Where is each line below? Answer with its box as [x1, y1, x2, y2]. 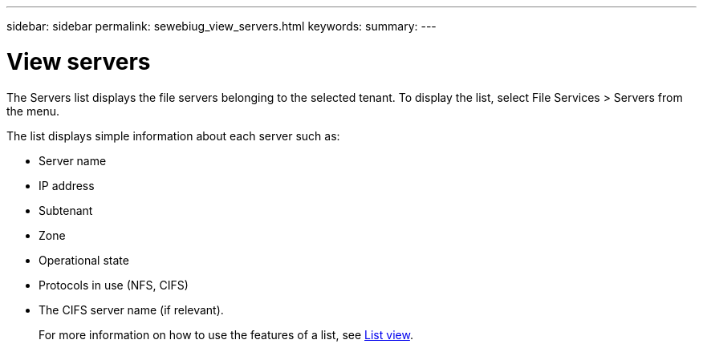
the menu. [6, 103, 59, 118]
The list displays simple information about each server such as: [6, 128, 340, 143]
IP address [39, 178, 95, 192]
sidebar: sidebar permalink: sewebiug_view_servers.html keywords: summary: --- [6, 19, 437, 33]
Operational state [39, 253, 129, 267]
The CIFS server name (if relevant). [39, 302, 224, 317]
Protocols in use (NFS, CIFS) [39, 277, 189, 292]
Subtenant [39, 203, 93, 217]
